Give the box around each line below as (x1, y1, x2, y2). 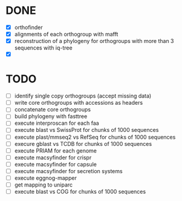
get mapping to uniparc (14, 181, 73, 188)
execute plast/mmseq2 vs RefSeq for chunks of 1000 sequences (14, 133, 176, 140)
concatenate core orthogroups (14, 106, 91, 113)
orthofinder (14, 24, 43, 31)
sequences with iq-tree (14, 44, 73, 51)
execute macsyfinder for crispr (14, 154, 92, 161)
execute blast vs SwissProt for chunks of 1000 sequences (14, 127, 159, 134)
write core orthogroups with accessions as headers (14, 99, 143, 107)
